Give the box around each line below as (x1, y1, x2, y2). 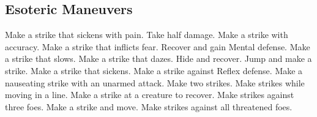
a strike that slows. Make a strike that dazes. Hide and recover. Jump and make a (5, 52, 312, 65)
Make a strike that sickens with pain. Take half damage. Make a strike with (5, 28, 288, 41)
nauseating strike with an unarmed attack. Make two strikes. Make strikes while (5, 76, 305, 89)
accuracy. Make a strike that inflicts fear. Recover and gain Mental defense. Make (5, 40, 310, 53)
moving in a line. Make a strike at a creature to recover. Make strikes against (5, 88, 294, 101)
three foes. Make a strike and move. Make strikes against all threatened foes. (5, 100, 293, 113)
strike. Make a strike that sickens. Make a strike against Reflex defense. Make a (5, 64, 303, 77)
